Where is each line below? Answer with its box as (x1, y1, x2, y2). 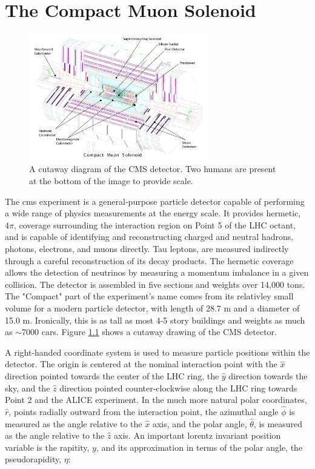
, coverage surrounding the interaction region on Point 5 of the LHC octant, (13, 218, 296, 231)
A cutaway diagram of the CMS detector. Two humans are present (29, 162, 276, 175)
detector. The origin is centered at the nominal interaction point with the (5, 358, 277, 370)
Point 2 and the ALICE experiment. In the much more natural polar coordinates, (5, 393, 307, 406)
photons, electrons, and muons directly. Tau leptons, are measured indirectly (5, 242, 289, 255)
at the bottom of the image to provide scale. (29, 175, 193, 187)
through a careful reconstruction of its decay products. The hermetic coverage (5, 254, 294, 267)
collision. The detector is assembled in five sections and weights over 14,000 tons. (5, 278, 305, 290)
